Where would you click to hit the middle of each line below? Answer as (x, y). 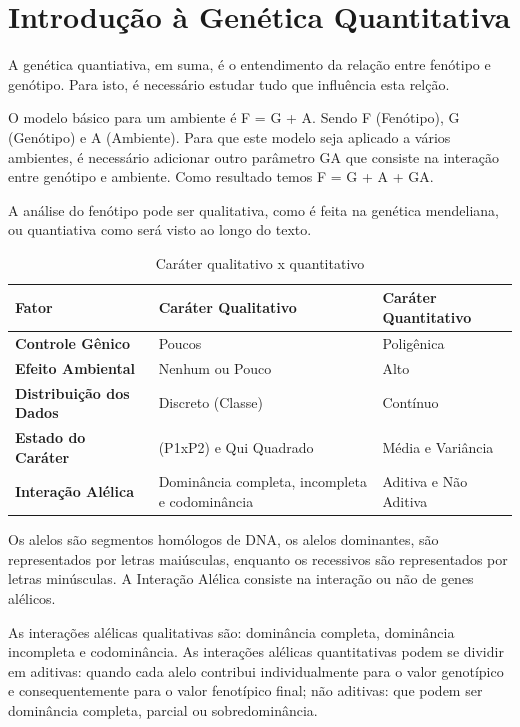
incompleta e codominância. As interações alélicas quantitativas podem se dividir (256, 651)
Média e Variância (438, 446)
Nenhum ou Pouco (215, 367)
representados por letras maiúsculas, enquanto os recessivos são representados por (258, 558)
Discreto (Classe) (210, 402)
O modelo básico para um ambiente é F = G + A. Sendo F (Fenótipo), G (234, 117)
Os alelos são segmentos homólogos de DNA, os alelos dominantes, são (223, 539)
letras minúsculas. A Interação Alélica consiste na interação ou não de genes (241, 578)
